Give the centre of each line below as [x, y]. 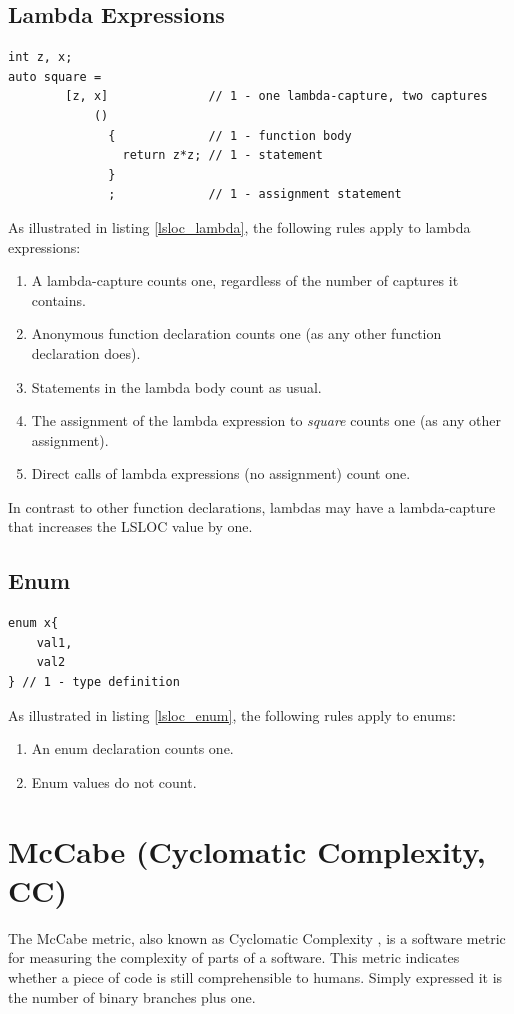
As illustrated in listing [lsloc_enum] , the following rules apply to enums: [232, 714]
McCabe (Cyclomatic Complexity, [247, 850]
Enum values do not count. [114, 781]
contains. [58, 299]
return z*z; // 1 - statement [222, 155]
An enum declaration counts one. [132, 748]
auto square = [55, 76]
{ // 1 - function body [230, 135]
